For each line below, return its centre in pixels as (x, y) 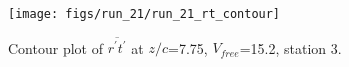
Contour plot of (55, 47)
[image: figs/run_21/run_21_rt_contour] (144, 14)
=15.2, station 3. (290, 47)
